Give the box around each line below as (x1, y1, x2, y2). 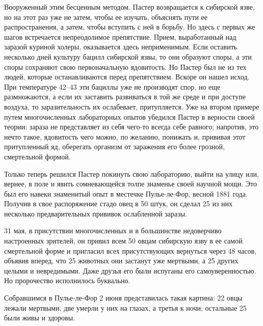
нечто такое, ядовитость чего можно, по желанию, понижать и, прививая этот (4, 131, 246, 142)
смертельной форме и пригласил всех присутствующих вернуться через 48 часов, (4, 245, 257, 256)
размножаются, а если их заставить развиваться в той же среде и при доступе (4, 91, 246, 102)
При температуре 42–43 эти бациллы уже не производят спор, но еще (4, 81, 221, 92)
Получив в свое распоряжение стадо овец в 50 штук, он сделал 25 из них (4, 198, 233, 209)
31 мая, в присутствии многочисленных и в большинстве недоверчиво (4, 225, 222, 236)
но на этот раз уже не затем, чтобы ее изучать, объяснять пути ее (4, 11, 208, 22)
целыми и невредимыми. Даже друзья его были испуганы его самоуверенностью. (4, 265, 256, 276)
